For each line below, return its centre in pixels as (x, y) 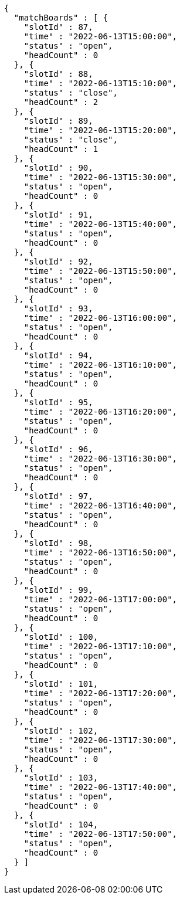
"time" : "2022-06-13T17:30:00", (101, 740)
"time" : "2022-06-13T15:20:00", (101, 130)
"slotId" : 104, (61, 825)
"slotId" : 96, (58, 449)
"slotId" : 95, (58, 402)
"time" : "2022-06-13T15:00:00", (101, 36)
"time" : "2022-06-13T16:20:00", (101, 412)
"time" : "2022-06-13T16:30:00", (101, 459)
